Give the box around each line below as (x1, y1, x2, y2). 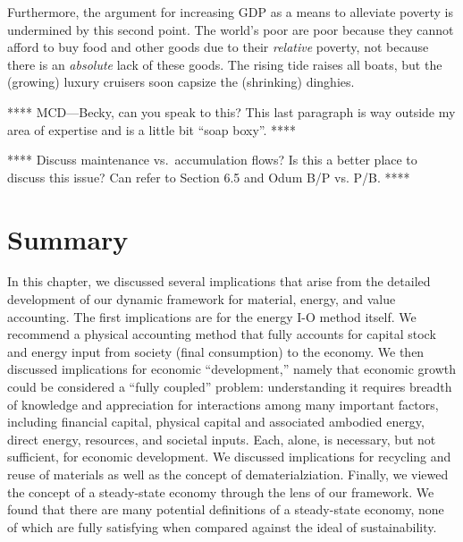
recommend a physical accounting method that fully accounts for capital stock (7, 325, 436, 343)
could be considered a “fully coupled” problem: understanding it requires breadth (7, 377, 452, 396)
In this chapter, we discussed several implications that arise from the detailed (7, 272, 431, 291)
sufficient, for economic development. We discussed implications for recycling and (7, 447, 451, 466)
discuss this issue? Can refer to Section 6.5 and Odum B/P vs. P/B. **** (7, 167, 410, 186)
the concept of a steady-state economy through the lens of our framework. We (7, 482, 434, 501)
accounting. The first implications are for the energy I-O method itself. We (7, 307, 417, 326)
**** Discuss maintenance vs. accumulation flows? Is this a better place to (7, 150, 417, 169)
